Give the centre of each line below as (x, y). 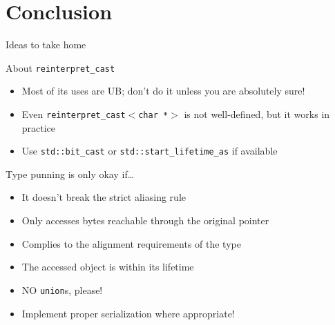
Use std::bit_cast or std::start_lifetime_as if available (150, 151)
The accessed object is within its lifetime (108, 267)
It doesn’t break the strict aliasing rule (104, 197)
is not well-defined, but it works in (257, 114)
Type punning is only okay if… (70, 174)
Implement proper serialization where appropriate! (128, 313)
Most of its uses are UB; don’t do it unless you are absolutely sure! (163, 91)
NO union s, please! (62, 289)
